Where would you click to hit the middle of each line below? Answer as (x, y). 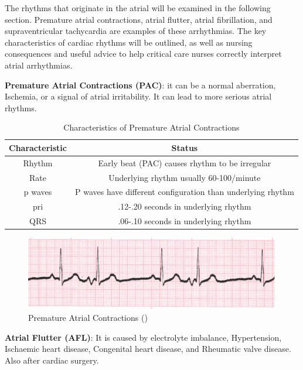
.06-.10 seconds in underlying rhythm (185, 221)
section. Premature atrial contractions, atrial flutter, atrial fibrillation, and (139, 19)
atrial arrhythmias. (39, 65)
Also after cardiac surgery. (52, 360)
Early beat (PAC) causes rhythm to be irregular (185, 162)
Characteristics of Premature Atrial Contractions (151, 127)
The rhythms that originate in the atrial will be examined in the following (138, 8)
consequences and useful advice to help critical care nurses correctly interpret (143, 54)
